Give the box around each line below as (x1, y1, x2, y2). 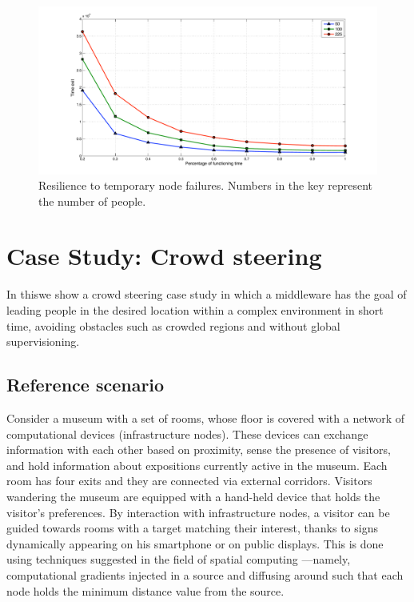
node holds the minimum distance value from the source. (6, 582, 285, 599)
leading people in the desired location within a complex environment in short (6, 302, 384, 319)
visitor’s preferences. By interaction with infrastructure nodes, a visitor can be (6, 504, 390, 520)
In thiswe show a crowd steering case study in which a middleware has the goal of (6, 286, 407, 303)
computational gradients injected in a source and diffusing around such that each (6, 566, 404, 583)
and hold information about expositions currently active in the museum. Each (6, 456, 388, 473)
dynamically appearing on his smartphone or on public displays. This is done (6, 535, 384, 552)
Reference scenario (6, 372, 165, 397)
